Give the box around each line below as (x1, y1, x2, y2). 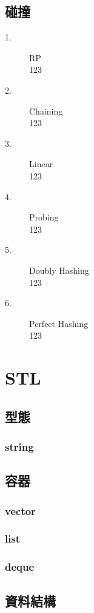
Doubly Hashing (29, 263, 89, 276)
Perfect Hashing (29, 317, 89, 329)
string (5, 438, 34, 454)
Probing (29, 211, 59, 224)
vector (5, 503, 36, 518)
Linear (29, 157, 53, 170)
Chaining (29, 104, 63, 117)
